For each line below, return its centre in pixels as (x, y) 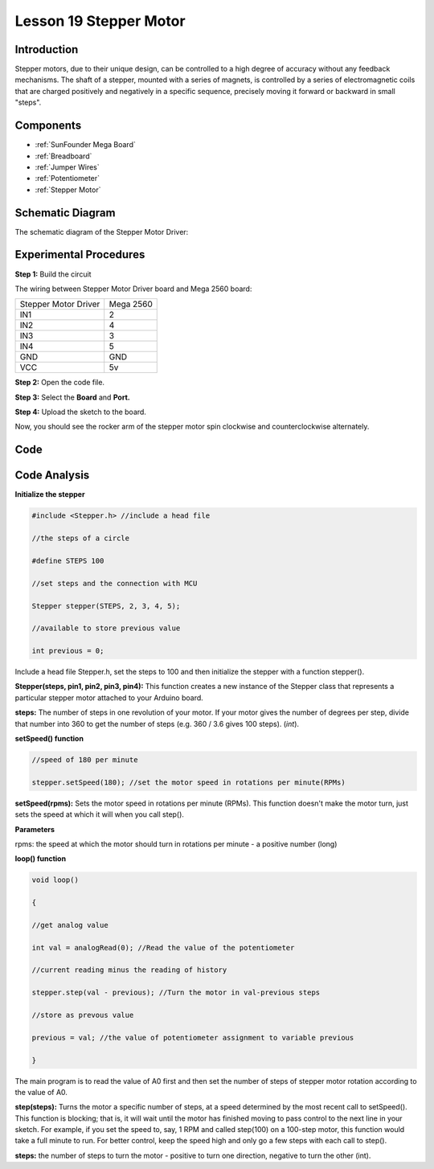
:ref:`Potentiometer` (68, 178)
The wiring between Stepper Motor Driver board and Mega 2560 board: (133, 289)
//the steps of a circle (81, 538)
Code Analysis (52, 476)
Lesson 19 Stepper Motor (100, 21)
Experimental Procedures (80, 254)
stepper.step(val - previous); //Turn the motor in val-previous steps (176, 993)
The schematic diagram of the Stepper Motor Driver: (102, 232)
